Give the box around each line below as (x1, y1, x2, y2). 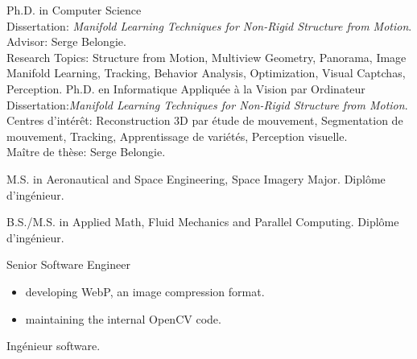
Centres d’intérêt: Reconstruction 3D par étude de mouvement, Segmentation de (6, 112, 403, 129)
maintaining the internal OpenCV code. (25, 310, 221, 327)
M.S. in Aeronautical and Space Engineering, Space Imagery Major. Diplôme (6, 170, 386, 187)
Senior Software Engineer (6, 256, 130, 273)
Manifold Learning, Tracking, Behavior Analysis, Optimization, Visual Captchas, (6, 64, 406, 81)
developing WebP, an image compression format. (25, 283, 265, 299)
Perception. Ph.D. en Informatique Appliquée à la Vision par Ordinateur (6, 80, 365, 97)
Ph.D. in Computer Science (6, 2, 142, 18)
